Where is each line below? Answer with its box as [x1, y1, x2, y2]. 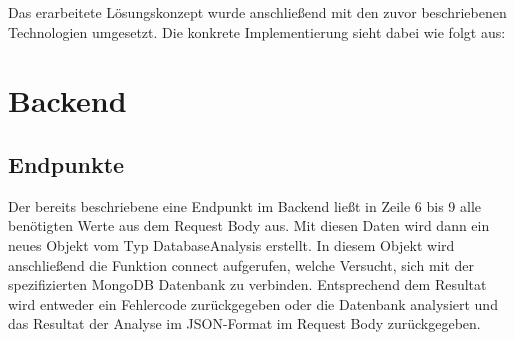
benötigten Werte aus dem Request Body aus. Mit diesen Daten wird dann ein [8, 215, 490, 236]
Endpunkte [8, 148, 125, 179]
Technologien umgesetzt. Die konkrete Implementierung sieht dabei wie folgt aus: [8, 21, 506, 42]
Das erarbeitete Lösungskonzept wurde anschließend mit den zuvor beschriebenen [8, 2, 507, 22]
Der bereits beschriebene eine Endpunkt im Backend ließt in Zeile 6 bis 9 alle [8, 195, 482, 216]
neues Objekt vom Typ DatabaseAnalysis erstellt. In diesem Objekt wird [8, 234, 455, 255]
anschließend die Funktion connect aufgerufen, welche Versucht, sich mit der [8, 254, 475, 275]
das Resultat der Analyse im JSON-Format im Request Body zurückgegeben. [8, 313, 481, 334]
